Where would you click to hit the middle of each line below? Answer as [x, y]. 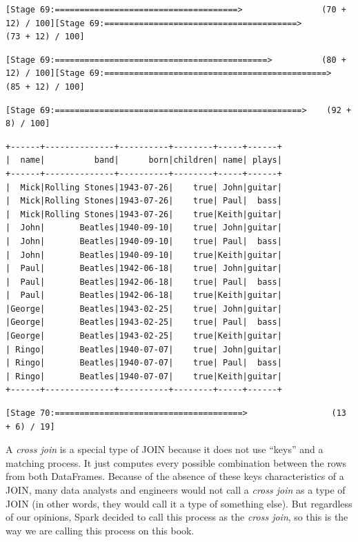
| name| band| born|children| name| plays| [144, 160]
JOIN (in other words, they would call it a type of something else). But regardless [179, 503]
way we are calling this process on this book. [100, 530]
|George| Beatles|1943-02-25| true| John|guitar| [144, 309]
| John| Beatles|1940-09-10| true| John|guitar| [144, 228]
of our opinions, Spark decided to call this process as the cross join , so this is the [177, 517]
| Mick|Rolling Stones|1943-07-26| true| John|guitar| [144, 187]
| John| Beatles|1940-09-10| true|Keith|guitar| [144, 255]
